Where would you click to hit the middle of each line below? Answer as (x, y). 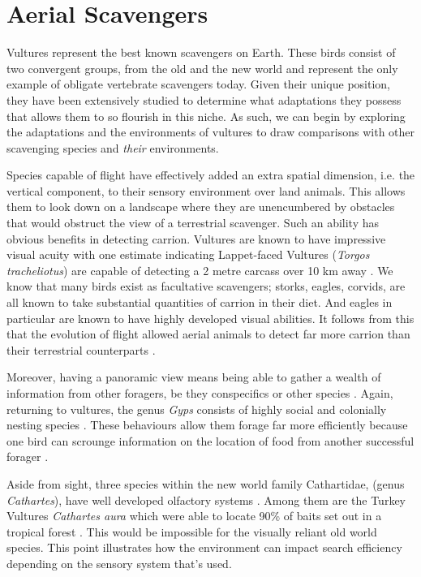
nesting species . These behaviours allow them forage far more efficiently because (207, 425)
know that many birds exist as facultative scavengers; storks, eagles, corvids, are (206, 286)
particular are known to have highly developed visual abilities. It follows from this (210, 318)
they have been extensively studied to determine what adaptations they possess (204, 99)
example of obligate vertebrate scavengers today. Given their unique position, (199, 84)
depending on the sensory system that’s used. (119, 563)
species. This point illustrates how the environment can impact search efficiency (204, 547)
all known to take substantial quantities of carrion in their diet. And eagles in (200, 302)
